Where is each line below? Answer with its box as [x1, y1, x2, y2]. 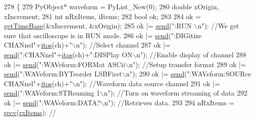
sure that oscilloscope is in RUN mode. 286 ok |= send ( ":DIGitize [4, 30, 202, 40]
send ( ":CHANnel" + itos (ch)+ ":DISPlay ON [4, 49, 132, 59]
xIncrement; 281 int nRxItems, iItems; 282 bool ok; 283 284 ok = [4, 11, 201, 21]
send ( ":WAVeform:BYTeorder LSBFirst [4, 69, 122, 79]
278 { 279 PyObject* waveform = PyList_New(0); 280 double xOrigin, [4, 1, 219, 11]
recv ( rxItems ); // [4, 107, 56, 117]
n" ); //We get [197, 21, 239, 31]
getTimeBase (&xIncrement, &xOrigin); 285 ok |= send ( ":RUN [4, 21, 192, 31]
